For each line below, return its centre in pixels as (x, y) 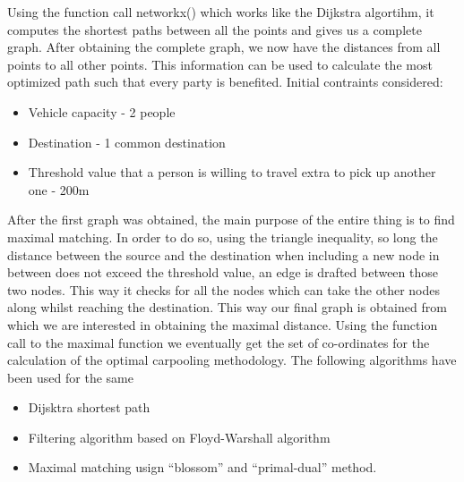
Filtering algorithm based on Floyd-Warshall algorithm (179, 437)
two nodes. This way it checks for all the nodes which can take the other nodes (224, 289)
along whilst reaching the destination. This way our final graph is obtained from (227, 307)
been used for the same (70, 377)
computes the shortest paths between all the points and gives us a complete (215, 29)
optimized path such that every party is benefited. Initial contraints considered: (225, 82)
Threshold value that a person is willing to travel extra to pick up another (232, 172)
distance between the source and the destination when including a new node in (223, 254)
